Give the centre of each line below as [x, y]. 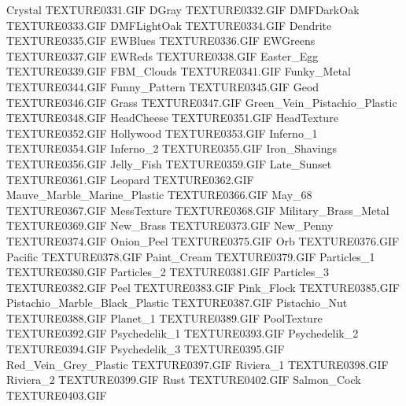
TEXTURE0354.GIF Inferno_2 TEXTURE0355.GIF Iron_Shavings [172, 148]
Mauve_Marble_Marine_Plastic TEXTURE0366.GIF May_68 [159, 195]
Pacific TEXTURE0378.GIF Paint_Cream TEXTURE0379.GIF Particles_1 [191, 256]
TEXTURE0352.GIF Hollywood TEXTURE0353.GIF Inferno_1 [162, 133]
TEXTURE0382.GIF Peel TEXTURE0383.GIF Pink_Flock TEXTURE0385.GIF [203, 287]
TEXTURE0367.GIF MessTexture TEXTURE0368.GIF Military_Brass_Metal [198, 210]
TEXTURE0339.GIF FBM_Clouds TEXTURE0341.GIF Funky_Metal [179, 71]
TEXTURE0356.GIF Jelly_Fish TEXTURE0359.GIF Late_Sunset [169, 163]
